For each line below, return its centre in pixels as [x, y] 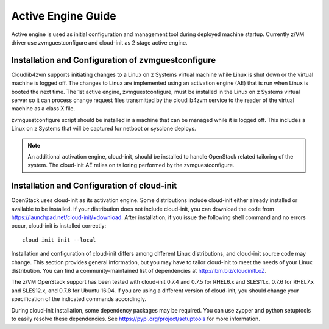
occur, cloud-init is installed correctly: [59, 226]
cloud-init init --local [59, 240]
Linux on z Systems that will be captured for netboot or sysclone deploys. [104, 129]
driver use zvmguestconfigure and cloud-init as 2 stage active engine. [99, 42]
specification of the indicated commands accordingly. [79, 299]
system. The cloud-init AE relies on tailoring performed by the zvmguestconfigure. [131, 165]
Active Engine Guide [64, 16]
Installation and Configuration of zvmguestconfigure [114, 60]
